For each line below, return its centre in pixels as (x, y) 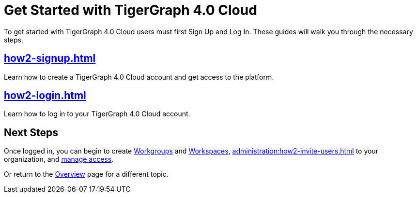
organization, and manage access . (59, 159)
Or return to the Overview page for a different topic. (86, 174)
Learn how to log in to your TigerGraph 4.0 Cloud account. (97, 114)
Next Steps (31, 132)
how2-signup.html (50, 58)
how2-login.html (45, 96)
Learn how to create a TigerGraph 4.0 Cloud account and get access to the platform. (139, 77)
